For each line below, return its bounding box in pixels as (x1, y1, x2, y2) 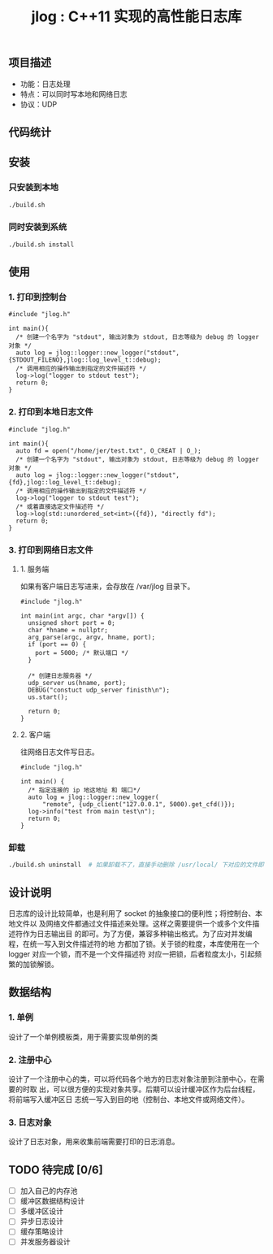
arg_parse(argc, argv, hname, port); (28, 633, 156, 642)
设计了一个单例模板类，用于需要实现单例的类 (8, 1031, 158, 1041)
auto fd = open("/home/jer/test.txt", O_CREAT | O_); (15, 446, 201, 455)
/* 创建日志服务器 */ (28, 672, 93, 680)
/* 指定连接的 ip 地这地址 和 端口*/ (28, 786, 141, 795)
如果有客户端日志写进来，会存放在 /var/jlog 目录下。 (19, 582, 195, 592)
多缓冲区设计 (19, 1206, 63, 1216)
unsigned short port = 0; (28, 619, 115, 627)
